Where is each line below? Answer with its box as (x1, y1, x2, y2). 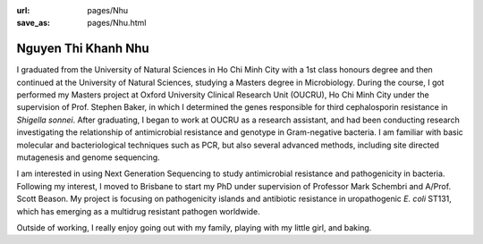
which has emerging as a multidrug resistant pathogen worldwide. (16, 206, 261, 216)
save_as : (16, 18, 51, 29)
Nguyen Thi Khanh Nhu (16, 41, 149, 56)
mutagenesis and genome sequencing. (16, 152, 160, 163)
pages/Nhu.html (87, 18, 147, 29)
